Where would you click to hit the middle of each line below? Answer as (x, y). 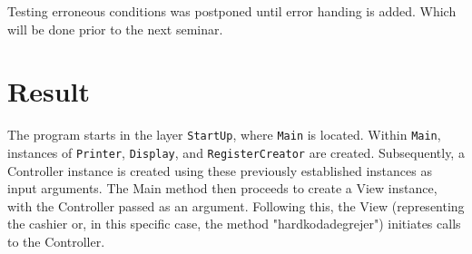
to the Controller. (56, 241)
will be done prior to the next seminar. (115, 29)
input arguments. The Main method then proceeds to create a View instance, (222, 188)
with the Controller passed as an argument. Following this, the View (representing (236, 205)
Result (49, 91)
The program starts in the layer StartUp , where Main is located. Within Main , (224, 135)
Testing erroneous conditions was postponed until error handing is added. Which (232, 11)
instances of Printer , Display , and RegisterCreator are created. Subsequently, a (236, 152)
